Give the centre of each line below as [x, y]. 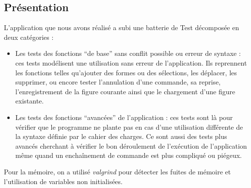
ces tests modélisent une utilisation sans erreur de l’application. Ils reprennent [131, 62]
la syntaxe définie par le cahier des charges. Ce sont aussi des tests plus [121, 136]
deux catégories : [29, 37]
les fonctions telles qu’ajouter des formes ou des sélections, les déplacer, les [126, 72]
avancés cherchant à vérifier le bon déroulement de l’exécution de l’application [131, 145]
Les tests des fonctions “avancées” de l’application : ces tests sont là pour [124, 117]
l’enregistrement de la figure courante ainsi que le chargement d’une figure [125, 91]
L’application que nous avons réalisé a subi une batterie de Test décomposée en [122, 27]
